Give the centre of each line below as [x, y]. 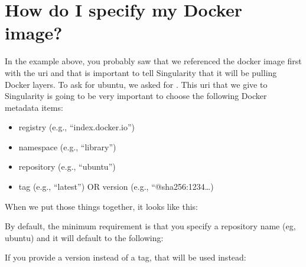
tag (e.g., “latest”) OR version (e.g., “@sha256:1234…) [116, 187]
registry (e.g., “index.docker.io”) [77, 127]
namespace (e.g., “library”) [67, 146]
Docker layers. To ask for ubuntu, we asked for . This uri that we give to [136, 84]
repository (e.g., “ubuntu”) [67, 167]
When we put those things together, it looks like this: [102, 206]
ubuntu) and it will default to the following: [84, 237]
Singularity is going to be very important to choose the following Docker [136, 96]
